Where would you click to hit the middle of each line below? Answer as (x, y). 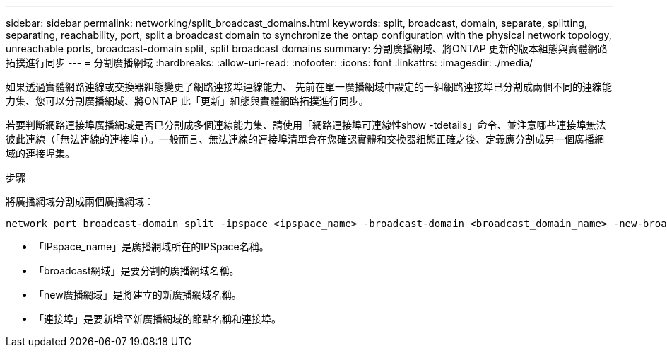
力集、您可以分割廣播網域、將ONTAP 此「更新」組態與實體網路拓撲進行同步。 (187, 101)
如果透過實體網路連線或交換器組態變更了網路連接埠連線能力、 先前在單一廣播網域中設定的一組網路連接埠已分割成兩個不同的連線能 (309, 87)
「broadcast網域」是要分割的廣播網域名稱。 (137, 271)
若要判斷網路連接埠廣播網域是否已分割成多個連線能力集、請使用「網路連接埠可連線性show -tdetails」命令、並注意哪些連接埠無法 (306, 125)
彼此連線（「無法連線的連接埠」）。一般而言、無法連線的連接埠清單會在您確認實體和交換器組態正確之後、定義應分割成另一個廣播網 (305, 139)
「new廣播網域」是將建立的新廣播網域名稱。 (138, 295)
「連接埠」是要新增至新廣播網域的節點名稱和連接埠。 (158, 319)
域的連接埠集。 (40, 153)
